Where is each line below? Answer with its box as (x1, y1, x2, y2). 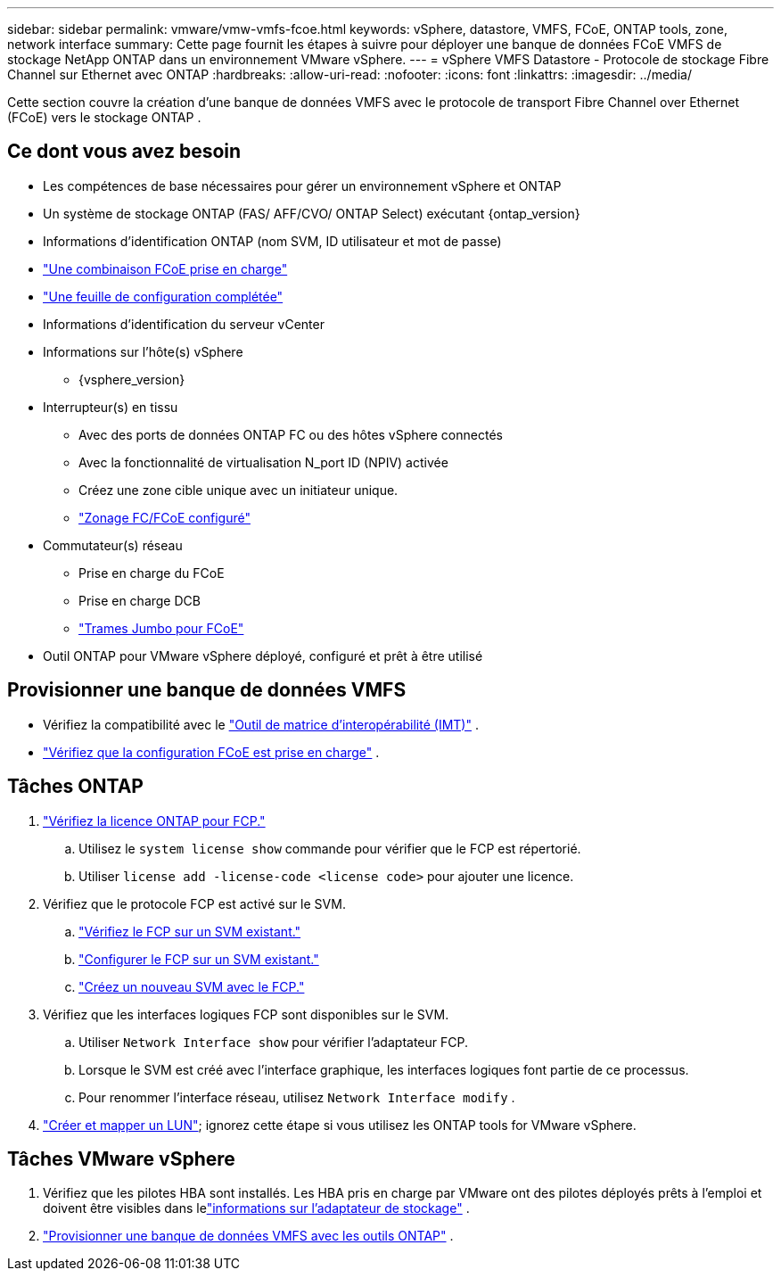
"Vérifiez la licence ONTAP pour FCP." (43, 812, 266, 829)
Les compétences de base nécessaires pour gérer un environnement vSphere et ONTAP (43, 177, 562, 194)
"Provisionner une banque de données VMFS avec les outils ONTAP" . (43, 1228, 454, 1244)
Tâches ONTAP (7, 775, 144, 798)
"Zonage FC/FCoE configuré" (78, 509, 251, 525)
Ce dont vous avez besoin (7, 140, 242, 163)
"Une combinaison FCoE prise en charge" (43, 260, 288, 276)
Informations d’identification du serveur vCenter (43, 316, 325, 332)
